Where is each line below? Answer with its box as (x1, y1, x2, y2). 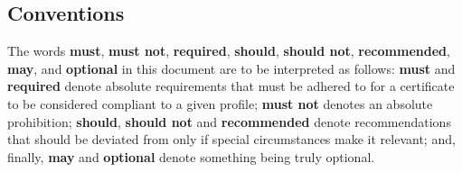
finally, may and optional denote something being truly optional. (7, 147, 375, 166)
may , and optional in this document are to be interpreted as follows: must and (7, 59, 456, 77)
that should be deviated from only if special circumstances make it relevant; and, (7, 130, 456, 149)
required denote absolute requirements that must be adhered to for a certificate (7, 77, 455, 95)
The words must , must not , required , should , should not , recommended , (7, 41, 450, 60)
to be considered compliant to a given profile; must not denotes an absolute (7, 94, 433, 113)
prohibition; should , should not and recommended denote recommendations (7, 112, 451, 131)
